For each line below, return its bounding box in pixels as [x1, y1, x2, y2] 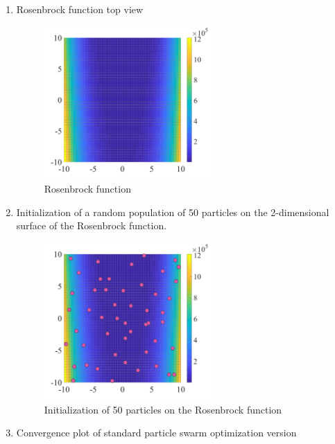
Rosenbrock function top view [16, 2, 144, 16]
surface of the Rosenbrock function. [16, 218, 167, 233]
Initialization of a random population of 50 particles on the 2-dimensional [16, 204, 329, 219]
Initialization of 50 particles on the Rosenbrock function [44, 402, 282, 416]
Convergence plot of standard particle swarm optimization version [16, 425, 297, 440]
